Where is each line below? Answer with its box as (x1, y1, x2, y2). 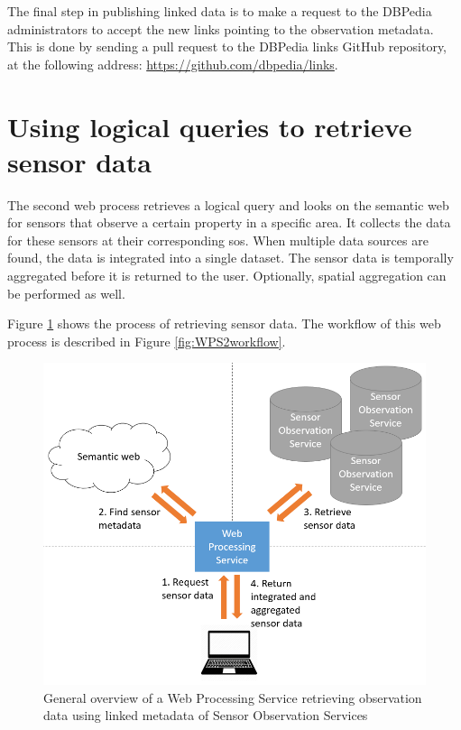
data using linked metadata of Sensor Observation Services (43, 706, 368, 725)
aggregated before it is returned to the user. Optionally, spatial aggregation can (7, 266, 447, 285)
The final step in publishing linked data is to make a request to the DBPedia (7, 2, 432, 20)
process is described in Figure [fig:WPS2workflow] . (7, 331, 286, 350)
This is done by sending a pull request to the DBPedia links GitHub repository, (7, 37, 447, 56)
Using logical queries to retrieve (7, 107, 412, 144)
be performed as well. (7, 283, 125, 302)
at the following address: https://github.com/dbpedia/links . (7, 54, 338, 73)
